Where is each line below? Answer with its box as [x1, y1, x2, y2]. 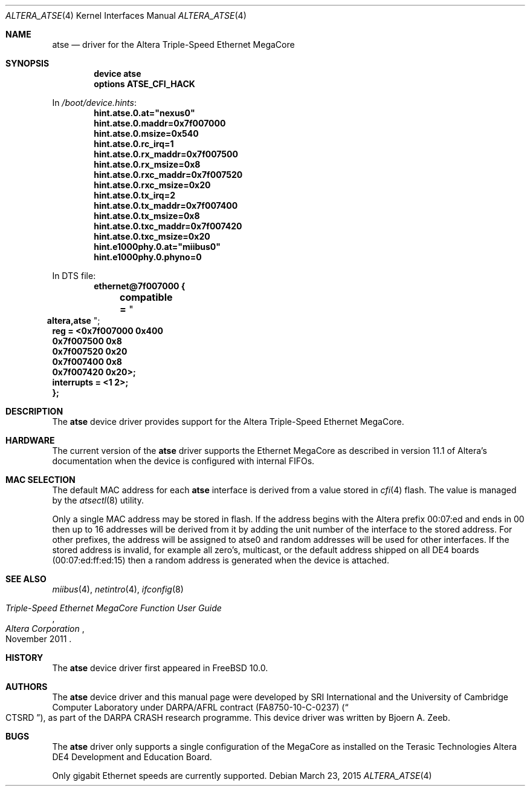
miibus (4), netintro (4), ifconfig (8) [52, 584, 184, 594]
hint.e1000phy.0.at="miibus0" [94, 241, 221, 252]
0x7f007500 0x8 [52, 336, 122, 346]
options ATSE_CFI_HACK [94, 79, 195, 89]
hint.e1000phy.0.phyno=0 [94, 252, 202, 262]
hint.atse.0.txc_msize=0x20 [94, 231, 210, 241]
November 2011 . [5, 634, 72, 644]
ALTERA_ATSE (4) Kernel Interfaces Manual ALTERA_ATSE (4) [5, 10, 247, 21]
